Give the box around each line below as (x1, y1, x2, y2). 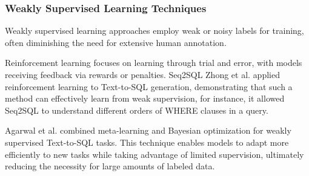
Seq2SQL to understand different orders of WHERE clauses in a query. (5, 103, 268, 116)
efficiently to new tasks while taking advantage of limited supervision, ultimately (5, 148, 304, 160)
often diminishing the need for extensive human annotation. (5, 36, 227, 48)
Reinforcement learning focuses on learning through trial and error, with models (5, 56, 302, 69)
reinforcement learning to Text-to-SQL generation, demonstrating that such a (5, 80, 293, 93)
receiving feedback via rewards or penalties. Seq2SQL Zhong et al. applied (5, 68, 280, 80)
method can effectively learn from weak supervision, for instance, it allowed (5, 92, 285, 105)
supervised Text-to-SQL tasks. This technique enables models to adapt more (5, 135, 289, 148)
